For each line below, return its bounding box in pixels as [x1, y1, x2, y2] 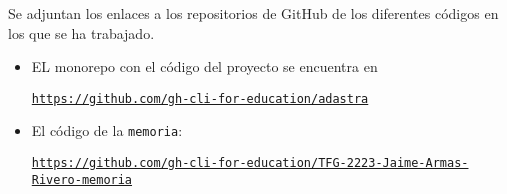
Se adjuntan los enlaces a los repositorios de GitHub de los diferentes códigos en [8, 3, 499, 23]
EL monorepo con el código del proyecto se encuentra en [31, 56, 378, 77]
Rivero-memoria [31, 172, 133, 187]
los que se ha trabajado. [8, 22, 155, 43]
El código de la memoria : [31, 120, 183, 141]
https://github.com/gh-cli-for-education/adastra [31, 91, 369, 106]
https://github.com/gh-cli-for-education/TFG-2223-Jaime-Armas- [31, 156, 469, 171]
